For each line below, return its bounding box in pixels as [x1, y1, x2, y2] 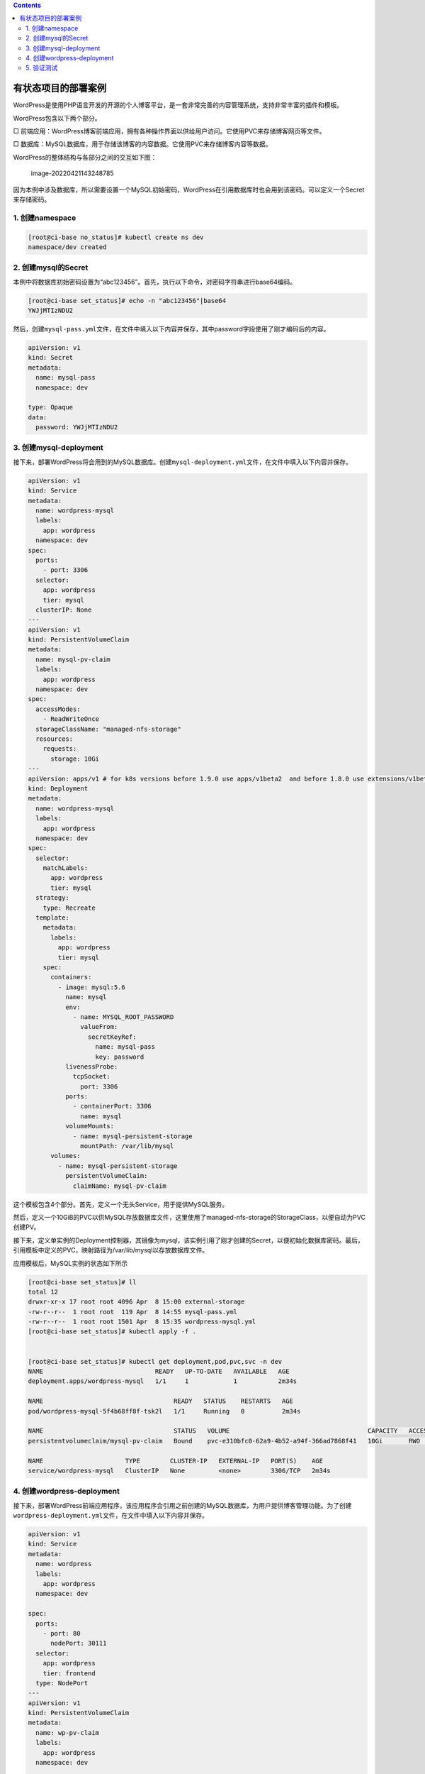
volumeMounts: [64, 1122, 115, 1130]
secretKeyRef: [87, 1032, 137, 1041]
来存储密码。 [13, 195, 51, 204]
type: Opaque [28, 403, 74, 412]
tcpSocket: [72, 1072, 111, 1081]
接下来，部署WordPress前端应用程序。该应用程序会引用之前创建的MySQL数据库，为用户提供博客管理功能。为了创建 [13, 1501, 352, 1509]
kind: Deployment [28, 784, 89, 793]
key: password [95, 1052, 144, 1061]
